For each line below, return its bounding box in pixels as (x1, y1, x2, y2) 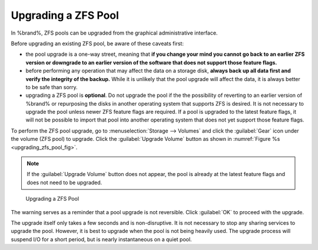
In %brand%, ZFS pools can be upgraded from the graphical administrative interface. (11, 29, 218, 36)
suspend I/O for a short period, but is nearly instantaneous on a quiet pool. (11, 235, 192, 243)
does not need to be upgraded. (26, 179, 102, 186)
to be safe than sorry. (25, 83, 78, 90)
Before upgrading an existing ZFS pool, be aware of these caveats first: (11, 40, 184, 47)
